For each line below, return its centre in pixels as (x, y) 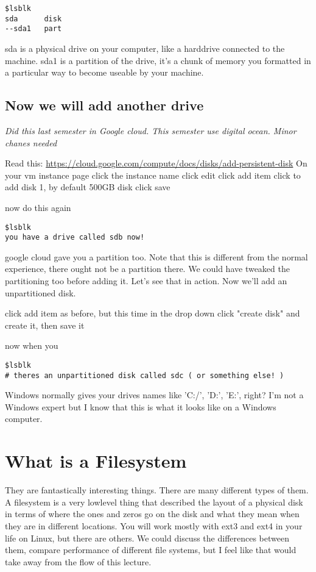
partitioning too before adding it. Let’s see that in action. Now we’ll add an (146, 281)
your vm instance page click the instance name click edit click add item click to (153, 175)
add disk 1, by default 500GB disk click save (88, 187)
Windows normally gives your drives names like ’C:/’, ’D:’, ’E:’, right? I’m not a (154, 395)
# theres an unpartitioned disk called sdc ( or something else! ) (145, 375)
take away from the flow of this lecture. (78, 561)
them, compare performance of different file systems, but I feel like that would (151, 550)
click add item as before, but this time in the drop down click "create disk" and (153, 313)
